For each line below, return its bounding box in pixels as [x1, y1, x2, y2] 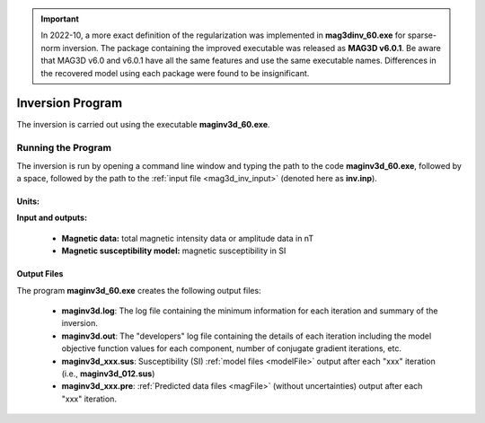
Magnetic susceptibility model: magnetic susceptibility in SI [61, 245, 287, 256]
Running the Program [16, 142, 112, 154]
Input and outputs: [16, 212, 88, 224]
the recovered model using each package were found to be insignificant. [40, 67, 310, 78]
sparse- [407, 30, 437, 40]
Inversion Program [16, 95, 123, 111]
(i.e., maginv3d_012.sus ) [61, 368, 155, 379]
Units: [16, 196, 40, 207]
